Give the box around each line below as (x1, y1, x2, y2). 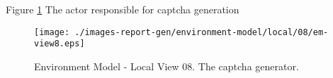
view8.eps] (34, 39, 85, 49)
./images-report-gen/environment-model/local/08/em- (74, 27, 329, 37)
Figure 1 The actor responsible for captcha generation (6, 2, 239, 16)
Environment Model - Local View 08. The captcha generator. (34, 58, 299, 73)
